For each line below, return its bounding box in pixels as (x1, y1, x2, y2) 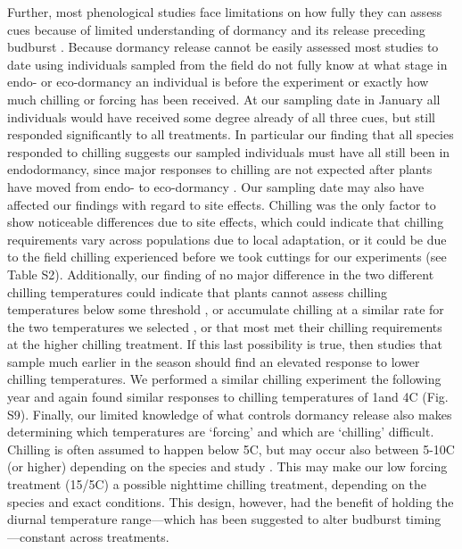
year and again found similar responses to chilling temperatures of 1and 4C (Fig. (7, 387, 449, 406)
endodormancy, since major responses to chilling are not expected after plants (7, 160, 433, 179)
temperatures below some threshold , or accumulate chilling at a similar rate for (7, 300, 444, 319)
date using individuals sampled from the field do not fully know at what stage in (7, 54, 448, 73)
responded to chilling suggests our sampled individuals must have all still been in (7, 142, 450, 161)
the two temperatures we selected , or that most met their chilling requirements (7, 317, 442, 336)
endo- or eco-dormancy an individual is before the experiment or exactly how (7, 72, 429, 91)
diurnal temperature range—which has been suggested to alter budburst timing (7, 510, 441, 528)
